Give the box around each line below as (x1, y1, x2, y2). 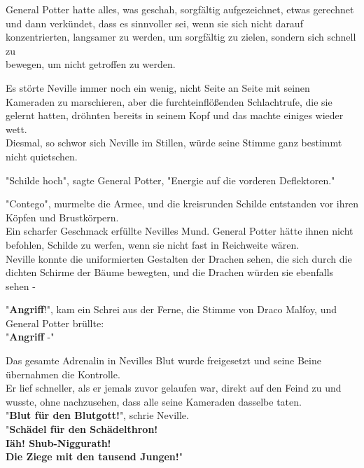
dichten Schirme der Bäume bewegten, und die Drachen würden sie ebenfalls (6, 265, 334, 280)
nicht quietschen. (6, 149, 78, 163)
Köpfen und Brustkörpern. (6, 209, 119, 224)
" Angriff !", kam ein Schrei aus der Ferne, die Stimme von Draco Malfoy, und (6, 302, 337, 317)
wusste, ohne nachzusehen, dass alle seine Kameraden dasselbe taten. (6, 394, 302, 408)
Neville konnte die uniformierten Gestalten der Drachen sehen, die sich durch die (6, 251, 352, 266)
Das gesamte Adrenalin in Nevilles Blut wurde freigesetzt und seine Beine (6, 353, 321, 368)
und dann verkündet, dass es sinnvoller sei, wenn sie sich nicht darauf (6, 15, 303, 30)
